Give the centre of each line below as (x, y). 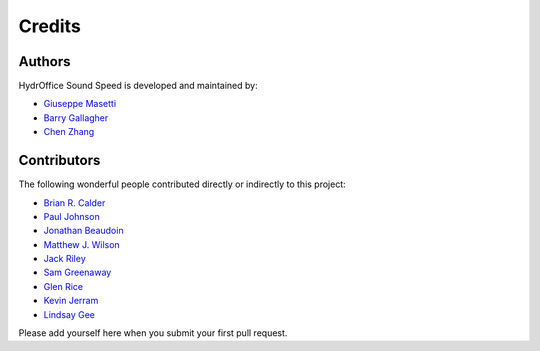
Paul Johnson (71, 216)
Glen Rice (63, 286)
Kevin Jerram (71, 301)
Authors (44, 61)
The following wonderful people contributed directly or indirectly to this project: (182, 184)
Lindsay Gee (69, 314)
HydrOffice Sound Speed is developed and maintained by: (138, 86)
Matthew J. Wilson (81, 244)
